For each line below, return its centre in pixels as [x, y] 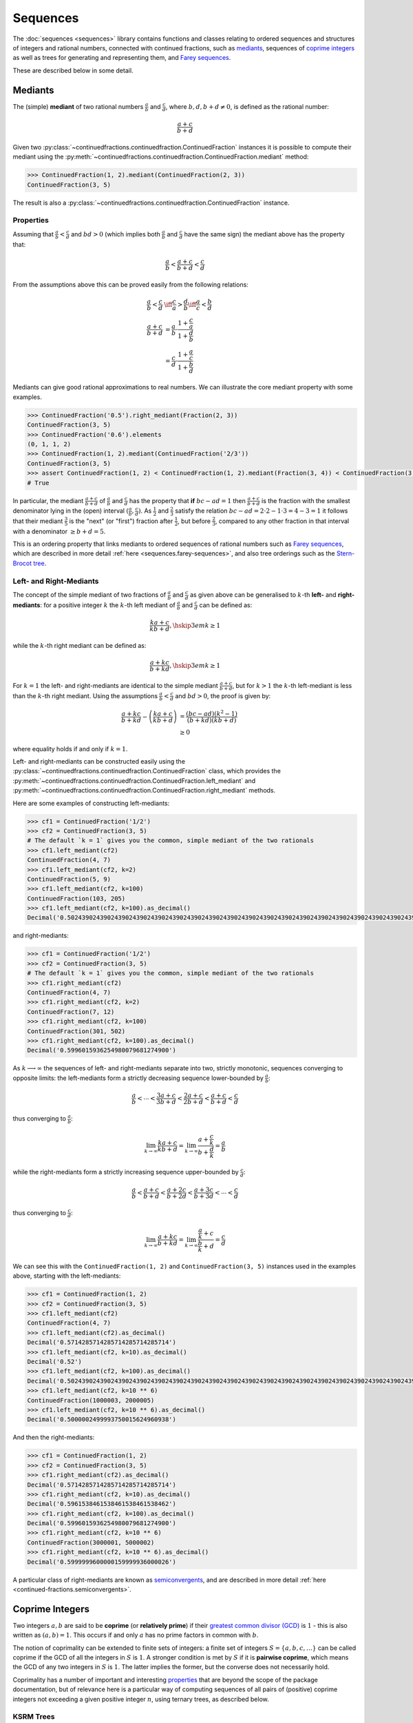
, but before [194, 521]
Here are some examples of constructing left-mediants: [91, 803]
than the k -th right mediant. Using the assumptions [85, 695]
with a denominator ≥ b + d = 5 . [59, 531]
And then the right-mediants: [54, 1438]
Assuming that [33, 234]
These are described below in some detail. [73, 70]
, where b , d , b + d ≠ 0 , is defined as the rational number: [247, 106]
